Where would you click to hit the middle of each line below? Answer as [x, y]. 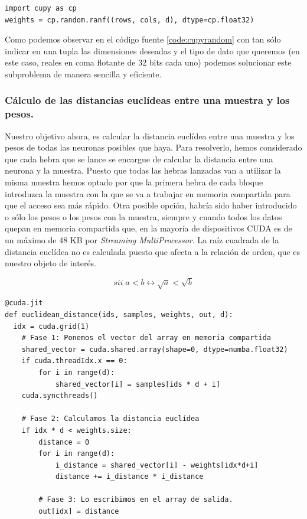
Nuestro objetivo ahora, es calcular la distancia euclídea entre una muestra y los [150, 136]
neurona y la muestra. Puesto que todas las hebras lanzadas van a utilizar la [143, 170]
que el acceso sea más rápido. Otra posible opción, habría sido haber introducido [151, 205]
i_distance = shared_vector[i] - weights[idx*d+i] [157, 465]
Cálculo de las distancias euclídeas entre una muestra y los [147, 100]
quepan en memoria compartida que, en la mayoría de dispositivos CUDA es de [148, 228]
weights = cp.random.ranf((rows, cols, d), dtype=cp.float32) [130, 20]
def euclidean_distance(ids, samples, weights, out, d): [119, 314]
